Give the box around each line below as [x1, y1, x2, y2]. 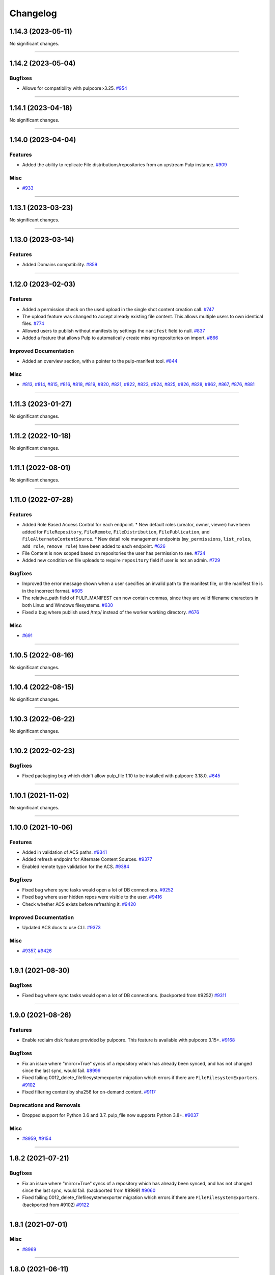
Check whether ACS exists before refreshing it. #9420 [22, 901, 136, 907]
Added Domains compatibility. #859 [22, 262, 98, 268]
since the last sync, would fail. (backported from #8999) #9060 [22, 1187, 156, 1193]
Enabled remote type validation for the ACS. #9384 [22, 863, 130, 870]
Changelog [9, 8, 57, 19]
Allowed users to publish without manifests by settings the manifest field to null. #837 [22, 327, 205, 334]
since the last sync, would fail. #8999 [22, 1067, 101, 1074]
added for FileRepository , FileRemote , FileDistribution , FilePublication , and [22, 528, 210, 535]
